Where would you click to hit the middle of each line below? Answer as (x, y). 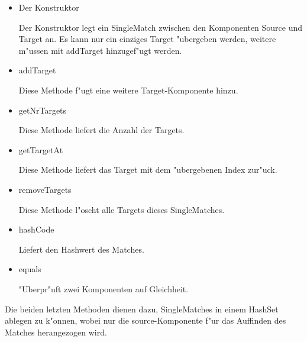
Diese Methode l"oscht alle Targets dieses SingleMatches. (122, 209)
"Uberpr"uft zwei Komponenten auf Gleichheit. (104, 288)
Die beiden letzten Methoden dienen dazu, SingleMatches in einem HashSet (142, 309)
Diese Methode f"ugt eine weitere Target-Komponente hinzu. (128, 90)
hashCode (36, 229)
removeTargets (45, 189)
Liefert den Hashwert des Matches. (81, 249)
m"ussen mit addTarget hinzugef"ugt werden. (100, 50)
